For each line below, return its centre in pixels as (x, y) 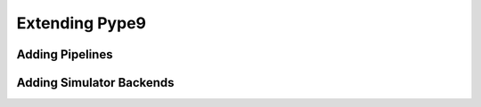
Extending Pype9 (82, 23)
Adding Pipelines (65, 54)
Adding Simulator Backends (95, 83)
